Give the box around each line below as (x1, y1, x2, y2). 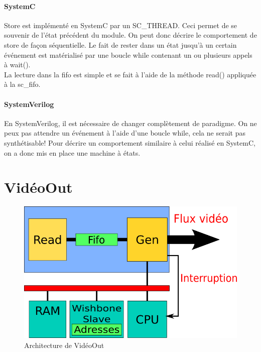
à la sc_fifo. (4, 79, 41, 89)
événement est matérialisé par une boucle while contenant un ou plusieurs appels (4, 49, 252, 60)
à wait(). (4, 59, 31, 70)
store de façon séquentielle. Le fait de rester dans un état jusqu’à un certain (4, 39, 237, 50)
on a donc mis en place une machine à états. (4, 147, 141, 158)
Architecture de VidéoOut (24, 339, 104, 350)
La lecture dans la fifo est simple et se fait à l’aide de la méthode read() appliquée (4, 69, 256, 79)
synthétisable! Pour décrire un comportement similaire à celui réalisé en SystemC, (4, 137, 255, 148)
